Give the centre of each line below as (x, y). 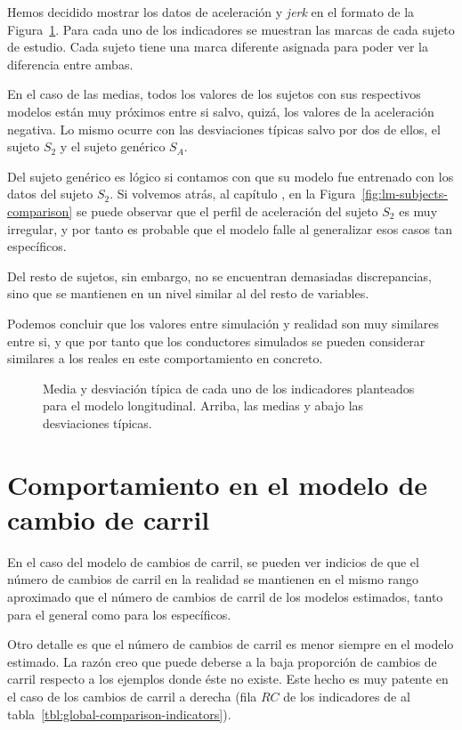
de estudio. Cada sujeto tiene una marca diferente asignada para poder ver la (218, 47)
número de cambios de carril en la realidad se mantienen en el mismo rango (213, 579)
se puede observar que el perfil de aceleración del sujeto (227, 211)
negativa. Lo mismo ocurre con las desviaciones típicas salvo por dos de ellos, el (224, 129)
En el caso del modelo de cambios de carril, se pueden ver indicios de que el (213, 561)
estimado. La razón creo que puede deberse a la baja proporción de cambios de (222, 661)
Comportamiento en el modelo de (218, 484)
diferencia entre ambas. (70, 64)
